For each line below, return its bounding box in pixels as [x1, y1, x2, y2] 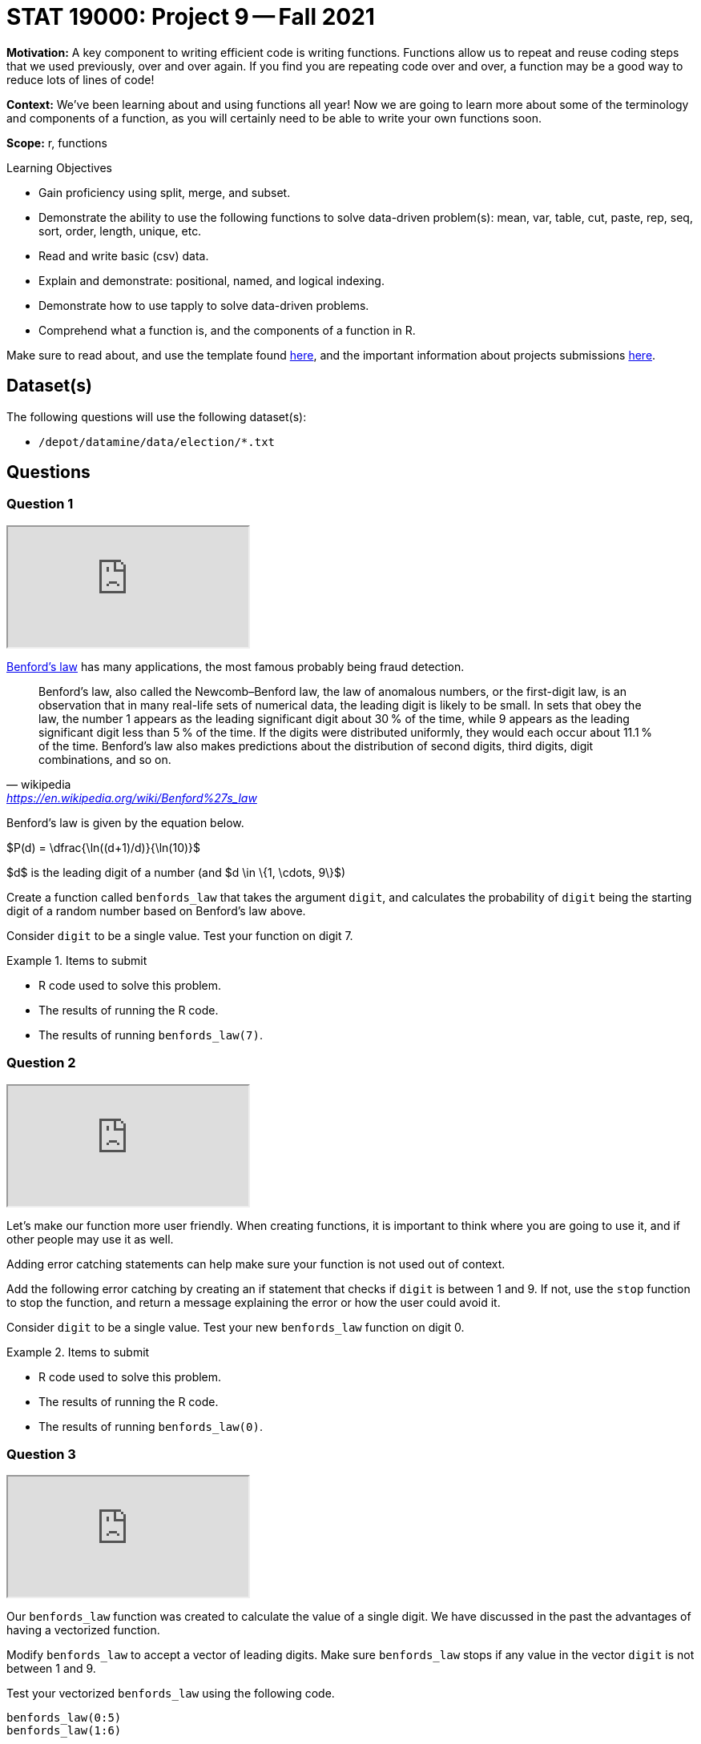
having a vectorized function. [6, 1623, 160, 1638]
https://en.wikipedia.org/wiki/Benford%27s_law [6, 790, 257, 805]
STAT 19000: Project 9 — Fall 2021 [6, 3, 375, 30]
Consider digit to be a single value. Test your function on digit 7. [6, 928, 353, 942]
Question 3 [6, 1445, 76, 1462]
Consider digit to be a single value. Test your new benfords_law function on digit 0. [6, 1320, 465, 1334]
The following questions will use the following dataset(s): [6, 409, 307, 424]
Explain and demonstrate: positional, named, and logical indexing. [38, 273, 385, 287]
